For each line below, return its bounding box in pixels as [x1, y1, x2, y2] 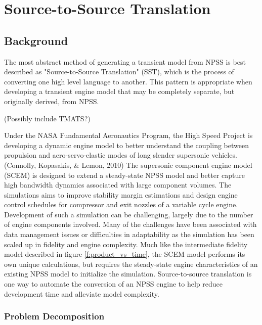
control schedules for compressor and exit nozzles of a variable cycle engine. [4, 199, 238, 210]
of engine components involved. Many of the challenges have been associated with [4, 219, 257, 229]
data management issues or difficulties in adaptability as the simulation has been [4, 229, 254, 240]
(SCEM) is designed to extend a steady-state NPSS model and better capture [4, 169, 245, 180]
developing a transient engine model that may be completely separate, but [4, 86, 235, 97]
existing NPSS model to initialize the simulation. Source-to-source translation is [4, 268, 252, 279]
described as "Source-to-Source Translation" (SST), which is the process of [4, 66, 234, 77]
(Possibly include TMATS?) [4, 113, 91, 123]
